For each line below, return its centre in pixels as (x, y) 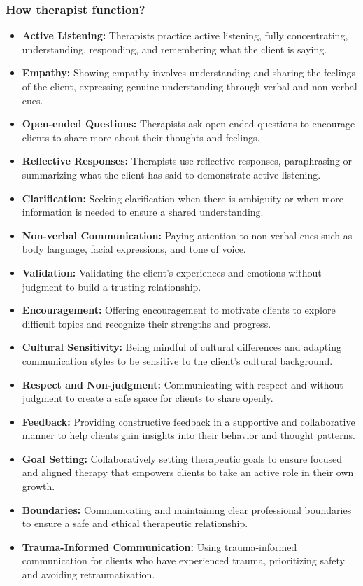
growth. (38, 486)
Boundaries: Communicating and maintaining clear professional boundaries (187, 509)
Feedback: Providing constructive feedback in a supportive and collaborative (188, 421)
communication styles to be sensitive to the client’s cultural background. (177, 360)
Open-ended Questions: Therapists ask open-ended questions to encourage (188, 124)
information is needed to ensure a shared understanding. (143, 212)
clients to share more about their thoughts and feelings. (141, 137)
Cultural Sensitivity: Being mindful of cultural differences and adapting (181, 347)
